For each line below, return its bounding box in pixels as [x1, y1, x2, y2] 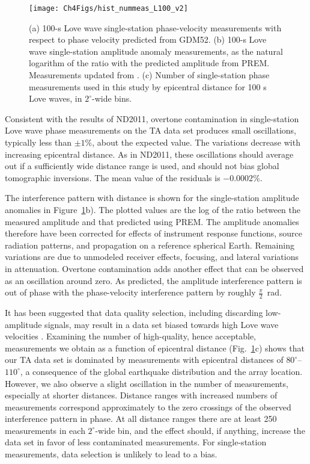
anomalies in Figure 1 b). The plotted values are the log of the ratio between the [5, 203, 301, 215]
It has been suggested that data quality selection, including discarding [5, 306, 263, 318]
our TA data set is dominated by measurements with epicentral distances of [5, 353, 284, 366]
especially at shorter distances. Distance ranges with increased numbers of [5, 389, 278, 401]
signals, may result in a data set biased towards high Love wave [44, 318, 279, 330]
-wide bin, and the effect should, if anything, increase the [95, 424, 305, 436]
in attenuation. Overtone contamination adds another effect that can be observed [5, 262, 304, 274]
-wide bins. [92, 92, 132, 105]
